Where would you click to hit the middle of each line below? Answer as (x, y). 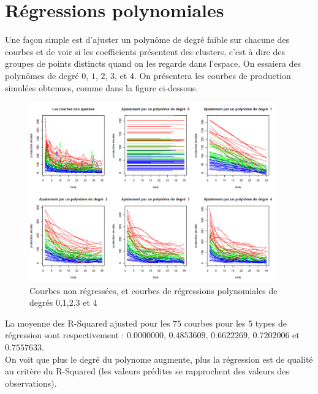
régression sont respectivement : (65, 335)
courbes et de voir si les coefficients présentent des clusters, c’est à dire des (145, 51)
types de (271, 323)
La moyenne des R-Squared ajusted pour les (88, 323)
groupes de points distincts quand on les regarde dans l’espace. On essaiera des (153, 63)
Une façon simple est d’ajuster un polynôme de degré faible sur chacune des (147, 40)
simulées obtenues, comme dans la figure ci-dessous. (102, 87)
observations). (31, 383)
